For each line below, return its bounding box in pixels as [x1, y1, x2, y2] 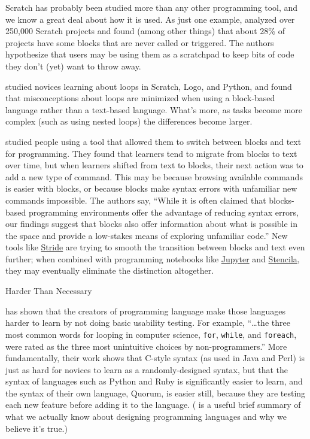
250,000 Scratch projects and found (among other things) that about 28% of [5, 25, 285, 37]
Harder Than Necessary [5, 284, 92, 297]
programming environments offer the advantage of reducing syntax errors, [28, 205, 299, 218]
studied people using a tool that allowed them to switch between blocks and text [5, 135, 302, 147]
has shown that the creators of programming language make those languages [5, 304, 285, 317]
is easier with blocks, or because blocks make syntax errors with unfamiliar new [5, 182, 297, 195]
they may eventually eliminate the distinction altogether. [5, 264, 214, 277]
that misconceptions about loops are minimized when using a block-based [5, 92, 275, 104]
